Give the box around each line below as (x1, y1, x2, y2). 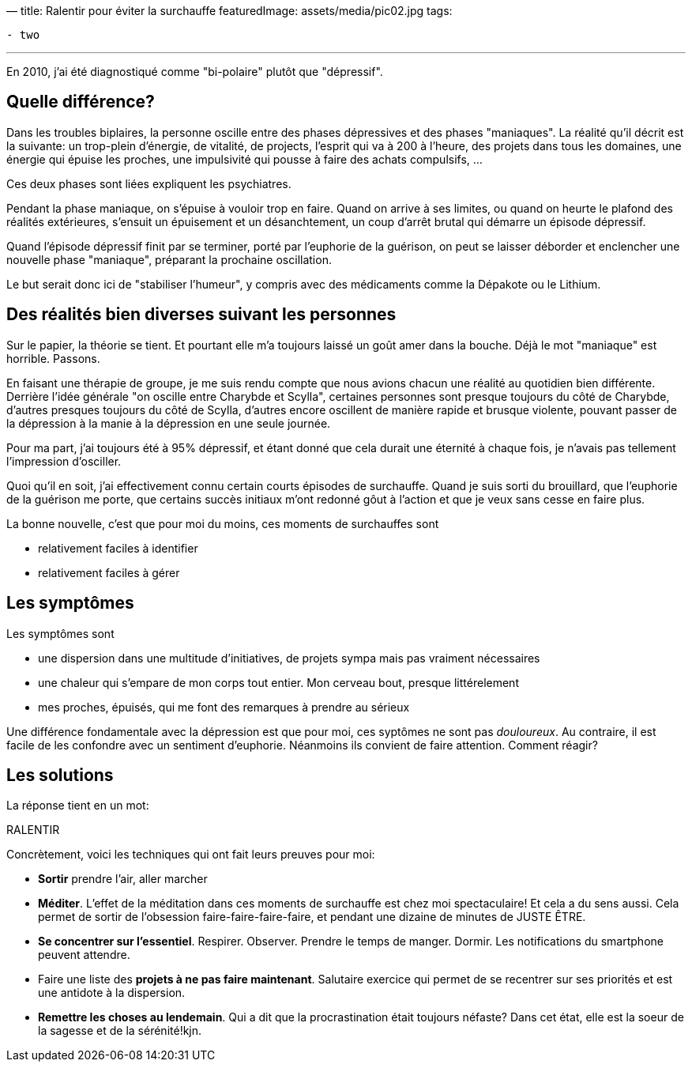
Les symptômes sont (6, 626, 115, 640)
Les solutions (6, 764, 114, 785)
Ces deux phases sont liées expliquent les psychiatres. (6, 176, 291, 191)
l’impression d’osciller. (6, 454, 122, 468)
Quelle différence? (6, 92, 155, 112)
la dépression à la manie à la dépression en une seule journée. (6, 416, 331, 430)
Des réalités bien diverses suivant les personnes (6, 304, 397, 325)
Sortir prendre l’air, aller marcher (38, 872, 208, 886)
